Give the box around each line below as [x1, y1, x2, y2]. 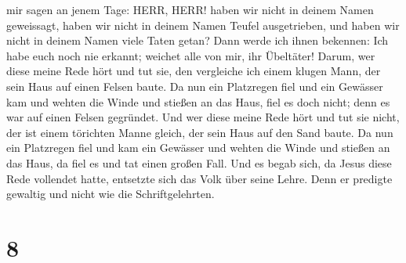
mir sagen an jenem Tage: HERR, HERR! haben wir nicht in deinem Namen [6, 2, 374, 17]
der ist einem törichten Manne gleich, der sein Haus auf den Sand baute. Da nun [6, 124, 393, 140]
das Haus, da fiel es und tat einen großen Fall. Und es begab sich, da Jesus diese [6, 154, 392, 171]
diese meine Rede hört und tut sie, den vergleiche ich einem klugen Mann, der [6, 63, 381, 79]
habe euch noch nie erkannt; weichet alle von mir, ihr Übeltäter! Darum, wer [6, 47, 375, 63]
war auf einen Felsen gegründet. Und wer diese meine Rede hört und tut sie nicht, [6, 109, 400, 125]
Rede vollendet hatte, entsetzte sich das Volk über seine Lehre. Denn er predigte [6, 170, 393, 186]
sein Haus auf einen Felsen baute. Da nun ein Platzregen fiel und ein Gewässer [6, 77, 383, 94]
